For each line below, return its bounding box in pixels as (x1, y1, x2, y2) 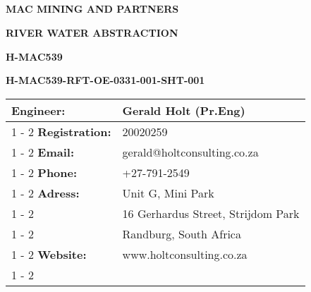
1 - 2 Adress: (11, 184, 80, 201)
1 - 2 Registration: (11, 123, 111, 140)
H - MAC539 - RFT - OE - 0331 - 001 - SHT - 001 (6, 73, 205, 87)
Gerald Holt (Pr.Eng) (122, 102, 245, 118)
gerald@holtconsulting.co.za (122, 143, 259, 160)
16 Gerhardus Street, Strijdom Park (122, 205, 300, 221)
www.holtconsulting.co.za (122, 245, 248, 262)
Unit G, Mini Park (122, 184, 214, 201)
